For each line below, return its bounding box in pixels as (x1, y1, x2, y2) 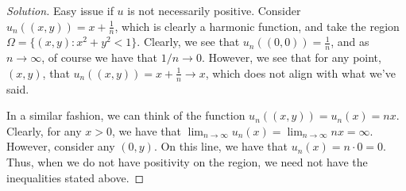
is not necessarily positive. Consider (127, 2, 301, 18)
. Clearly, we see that (137, 33, 240, 50)
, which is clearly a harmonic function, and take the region (114, 17, 400, 34)
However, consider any (6, 138, 115, 155)
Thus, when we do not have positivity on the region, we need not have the (6, 154, 368, 170)
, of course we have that (41, 49, 158, 66)
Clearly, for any (6, 122, 82, 139)
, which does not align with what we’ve (205, 64, 396, 81)
